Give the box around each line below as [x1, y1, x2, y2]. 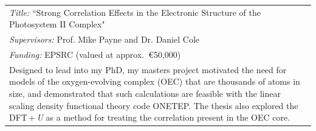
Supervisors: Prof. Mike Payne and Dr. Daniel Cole [9, 33, 199, 46]
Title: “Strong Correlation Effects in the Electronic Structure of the [9, 5, 261, 18]
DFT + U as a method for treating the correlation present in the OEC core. [9, 111, 290, 124]
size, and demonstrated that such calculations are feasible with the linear [9, 87, 281, 100]
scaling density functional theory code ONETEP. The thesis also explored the [9, 99, 298, 112]
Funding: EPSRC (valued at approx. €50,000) [9, 48, 181, 61]
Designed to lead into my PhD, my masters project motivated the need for [9, 63, 287, 76]
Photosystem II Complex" [9, 18, 105, 30]
